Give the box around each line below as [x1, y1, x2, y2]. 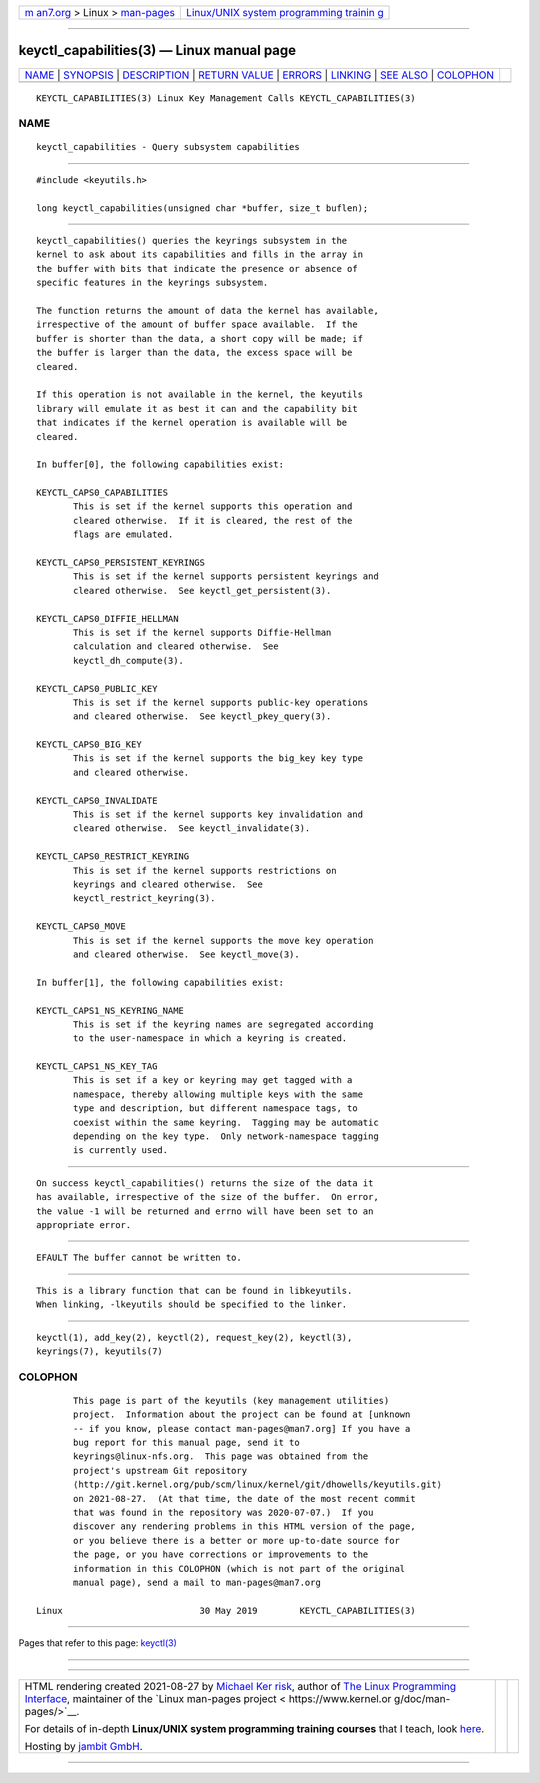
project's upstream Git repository [73, 1465, 248, 1476]
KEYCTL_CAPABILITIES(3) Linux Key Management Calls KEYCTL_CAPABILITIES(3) [36, 92, 416, 104]
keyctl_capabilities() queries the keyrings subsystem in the [36, 235, 348, 247]
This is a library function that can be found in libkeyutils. [36, 1285, 353, 1296]
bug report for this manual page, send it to [73, 1437, 300, 1449]
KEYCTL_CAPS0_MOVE [36, 921, 127, 932]
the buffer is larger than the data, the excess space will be [36, 347, 353, 359]
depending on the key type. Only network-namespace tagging [73, 1131, 379, 1142]
